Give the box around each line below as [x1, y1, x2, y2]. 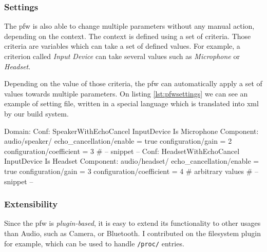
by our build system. [4, 108, 69, 119]
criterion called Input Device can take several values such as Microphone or [4, 51, 240, 61]
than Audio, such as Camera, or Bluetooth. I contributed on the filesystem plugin [4, 227, 261, 238]
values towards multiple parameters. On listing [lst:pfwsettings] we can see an [4, 88, 248, 99]
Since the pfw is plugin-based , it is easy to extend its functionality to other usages [4, 218, 261, 228]
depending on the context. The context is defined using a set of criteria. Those [4, 30, 251, 41]
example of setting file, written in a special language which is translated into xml [4, 98, 259, 109]
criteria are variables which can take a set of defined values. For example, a [4, 41, 240, 51]
